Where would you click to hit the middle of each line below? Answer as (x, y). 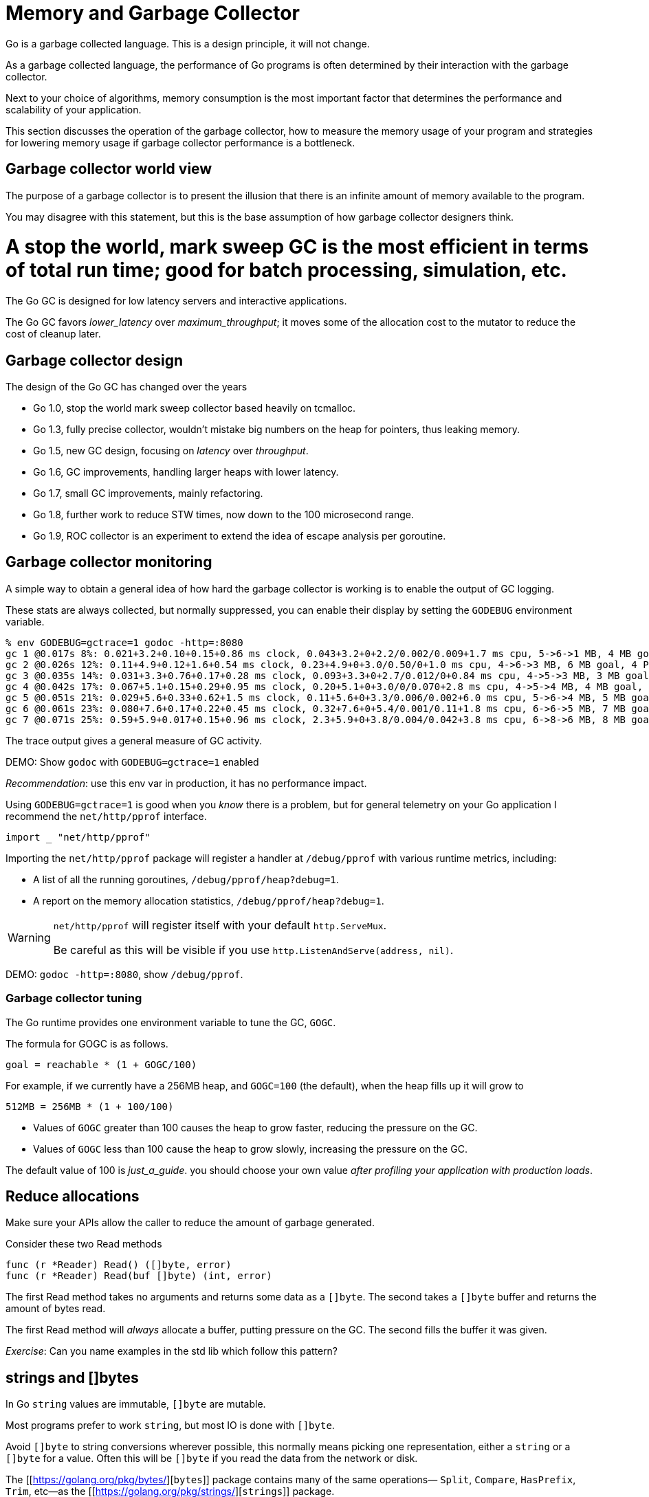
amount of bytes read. (56, 1309)
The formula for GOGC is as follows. (87, 1043)
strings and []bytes (72, 1377)
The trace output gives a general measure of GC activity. (134, 740)
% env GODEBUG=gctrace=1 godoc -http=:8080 (124, 642)
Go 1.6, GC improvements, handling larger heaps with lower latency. (186, 472)
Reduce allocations (73, 1196)
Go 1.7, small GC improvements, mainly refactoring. (148, 493)
